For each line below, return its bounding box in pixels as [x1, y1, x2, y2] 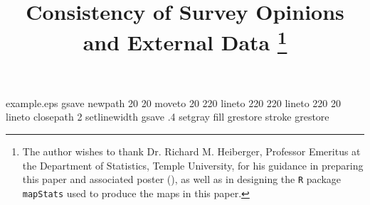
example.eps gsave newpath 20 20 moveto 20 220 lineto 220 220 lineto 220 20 [6, 95, 342, 110]
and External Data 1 [83, 25, 287, 57]
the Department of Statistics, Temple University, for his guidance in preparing [22, 157, 364, 172]
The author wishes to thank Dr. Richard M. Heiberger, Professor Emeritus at [22, 144, 361, 159]
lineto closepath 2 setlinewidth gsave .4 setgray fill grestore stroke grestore [6, 109, 329, 124]
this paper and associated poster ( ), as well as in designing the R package [22, 172, 342, 187]
